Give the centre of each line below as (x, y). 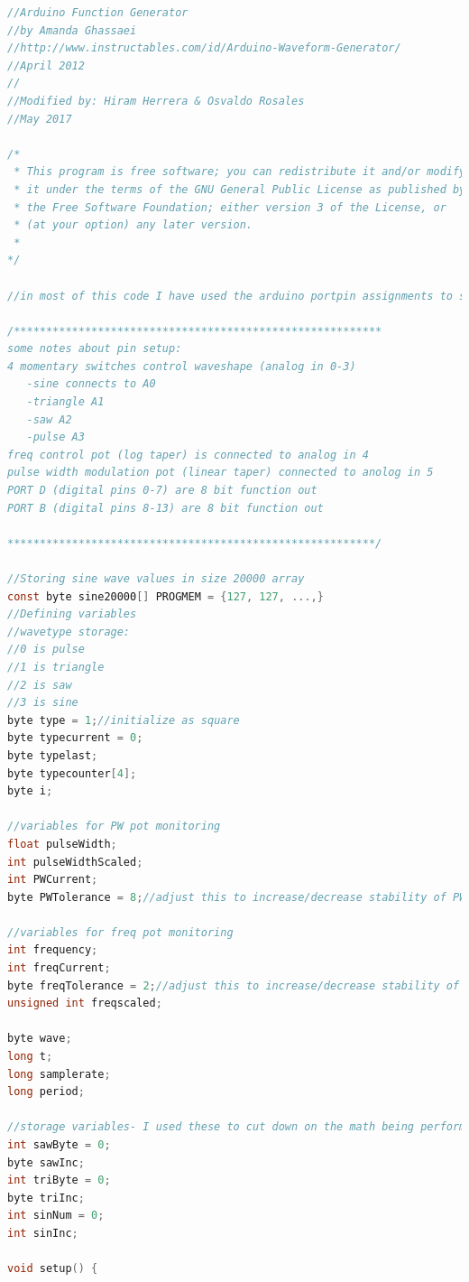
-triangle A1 (65, 402)
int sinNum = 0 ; (56, 1216)
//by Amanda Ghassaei (72, 30)
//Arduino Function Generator (98, 13)
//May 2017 (40, 119)
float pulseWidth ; (62, 844)
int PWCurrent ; (53, 880)
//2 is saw (40, 685)
